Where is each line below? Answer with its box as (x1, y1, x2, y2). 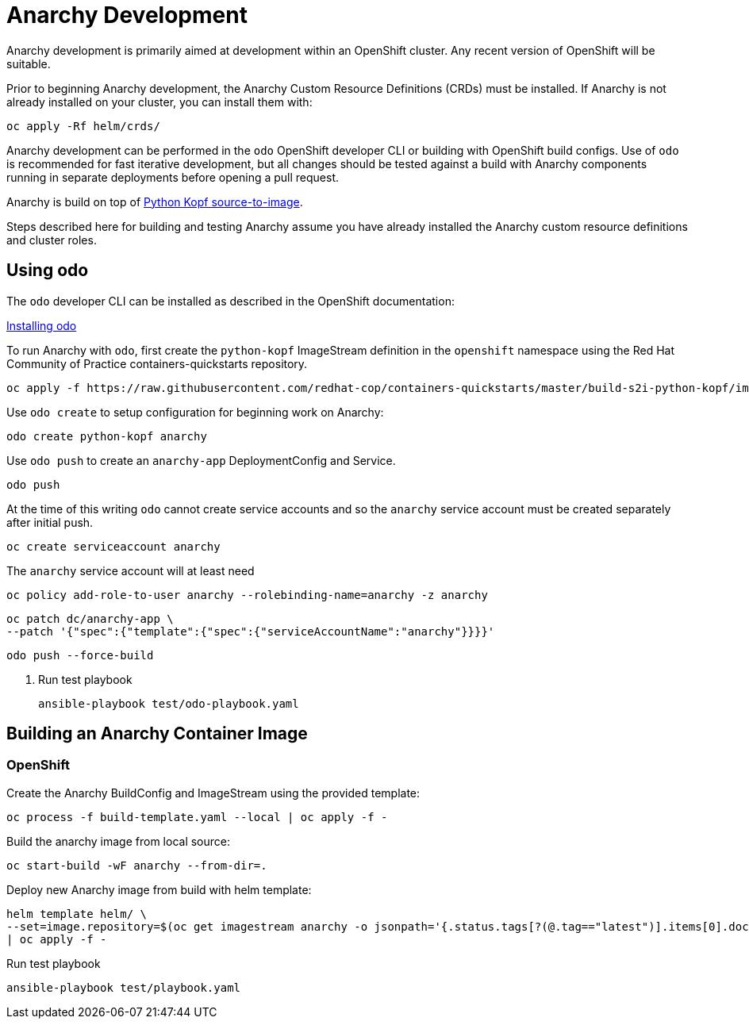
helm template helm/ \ (6, 907, 148, 920)
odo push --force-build (6, 648, 154, 662)
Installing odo (6, 318, 77, 332)
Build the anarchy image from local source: (6, 834, 231, 848)
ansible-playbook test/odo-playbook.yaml (38, 697, 299, 710)
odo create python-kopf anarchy (6, 429, 207, 443)
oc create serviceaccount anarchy (6, 539, 221, 553)
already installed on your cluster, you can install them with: (6, 94, 313, 109)
